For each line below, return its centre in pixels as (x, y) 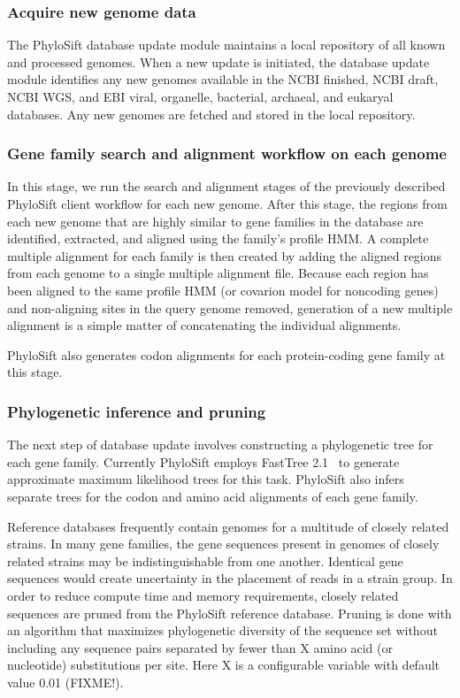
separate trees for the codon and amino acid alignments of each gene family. (213, 496)
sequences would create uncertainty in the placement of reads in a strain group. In (230, 578)
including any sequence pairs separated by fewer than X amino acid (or (200, 647)
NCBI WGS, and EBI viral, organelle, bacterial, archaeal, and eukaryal (200, 96)
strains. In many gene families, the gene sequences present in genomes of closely (223, 544)
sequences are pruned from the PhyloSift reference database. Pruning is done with (230, 613)
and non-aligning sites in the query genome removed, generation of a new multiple (230, 307)
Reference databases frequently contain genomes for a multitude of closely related (228, 526)
